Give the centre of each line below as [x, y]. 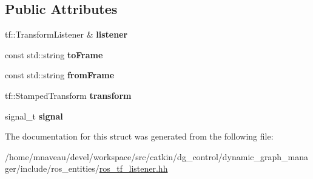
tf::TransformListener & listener [66, 34]
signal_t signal [34, 116]
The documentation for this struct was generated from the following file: [139, 136]
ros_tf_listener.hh [133, 168]
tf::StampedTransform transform [68, 95]
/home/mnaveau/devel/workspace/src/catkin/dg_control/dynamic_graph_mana [157, 156]
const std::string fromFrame [60, 75]
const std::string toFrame [54, 54]
